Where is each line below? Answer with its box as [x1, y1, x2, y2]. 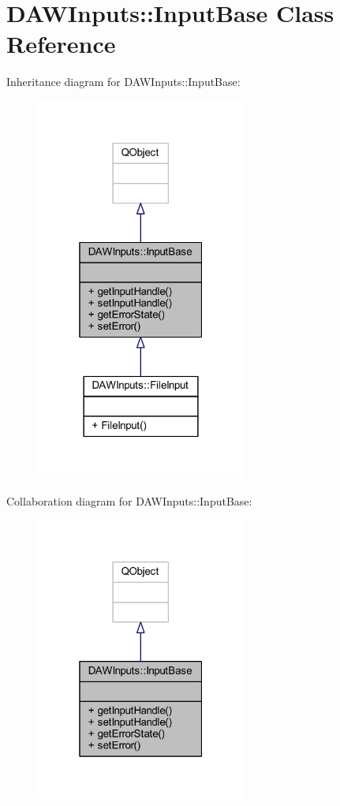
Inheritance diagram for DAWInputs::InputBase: [6, 73, 241, 90]
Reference [6, 28, 116, 60]
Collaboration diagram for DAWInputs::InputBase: [6, 492, 252, 509]
